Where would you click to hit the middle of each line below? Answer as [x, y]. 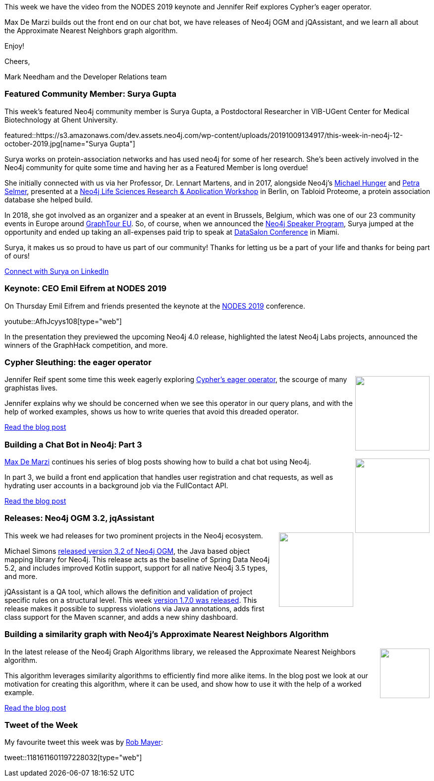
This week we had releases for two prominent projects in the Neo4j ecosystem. [134, 535]
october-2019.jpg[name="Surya [56, 143]
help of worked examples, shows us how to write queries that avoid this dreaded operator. [152, 412]
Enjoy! [15, 46]
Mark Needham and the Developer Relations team [86, 77]
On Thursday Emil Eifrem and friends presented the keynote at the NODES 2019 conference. [155, 306]
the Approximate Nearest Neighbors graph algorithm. [91, 31]
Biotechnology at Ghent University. [61, 120]
